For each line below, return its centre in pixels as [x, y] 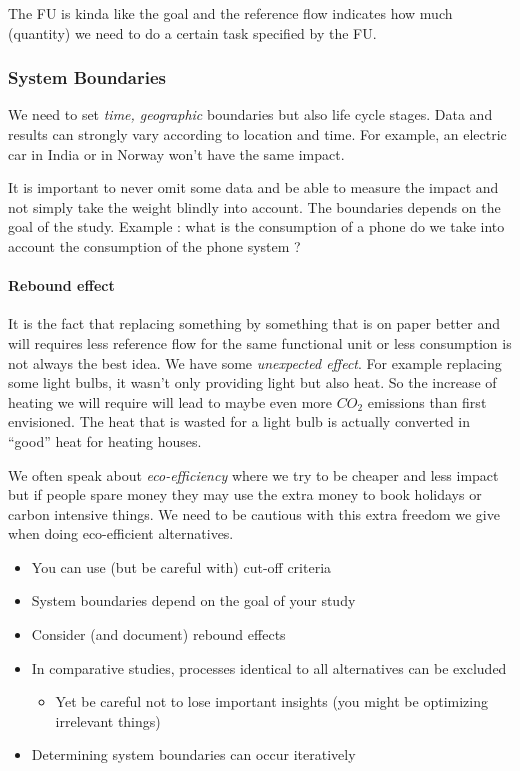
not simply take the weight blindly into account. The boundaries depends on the [254, 206]
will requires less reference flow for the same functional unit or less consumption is [260, 342]
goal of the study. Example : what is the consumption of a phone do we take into [256, 226]
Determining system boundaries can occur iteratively [193, 754]
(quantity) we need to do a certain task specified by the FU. [192, 32]
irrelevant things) [108, 720]
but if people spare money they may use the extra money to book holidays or [245, 494]
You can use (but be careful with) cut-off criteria [181, 566]
